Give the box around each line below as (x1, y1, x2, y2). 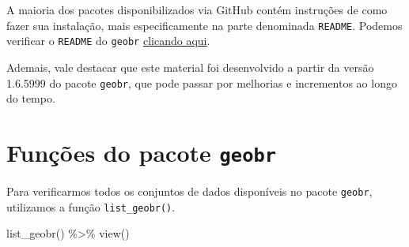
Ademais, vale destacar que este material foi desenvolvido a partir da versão (6, 58, 374, 75)
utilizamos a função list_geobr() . (6, 198, 176, 215)
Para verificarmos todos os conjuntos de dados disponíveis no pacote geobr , (6, 183, 373, 199)
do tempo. (6, 90, 55, 107)
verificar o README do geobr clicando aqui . (6, 32, 210, 49)
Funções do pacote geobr (6, 136, 277, 168)
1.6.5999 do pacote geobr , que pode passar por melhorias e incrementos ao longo (6, 74, 397, 91)
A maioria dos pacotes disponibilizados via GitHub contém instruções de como (6, 2, 388, 17)
